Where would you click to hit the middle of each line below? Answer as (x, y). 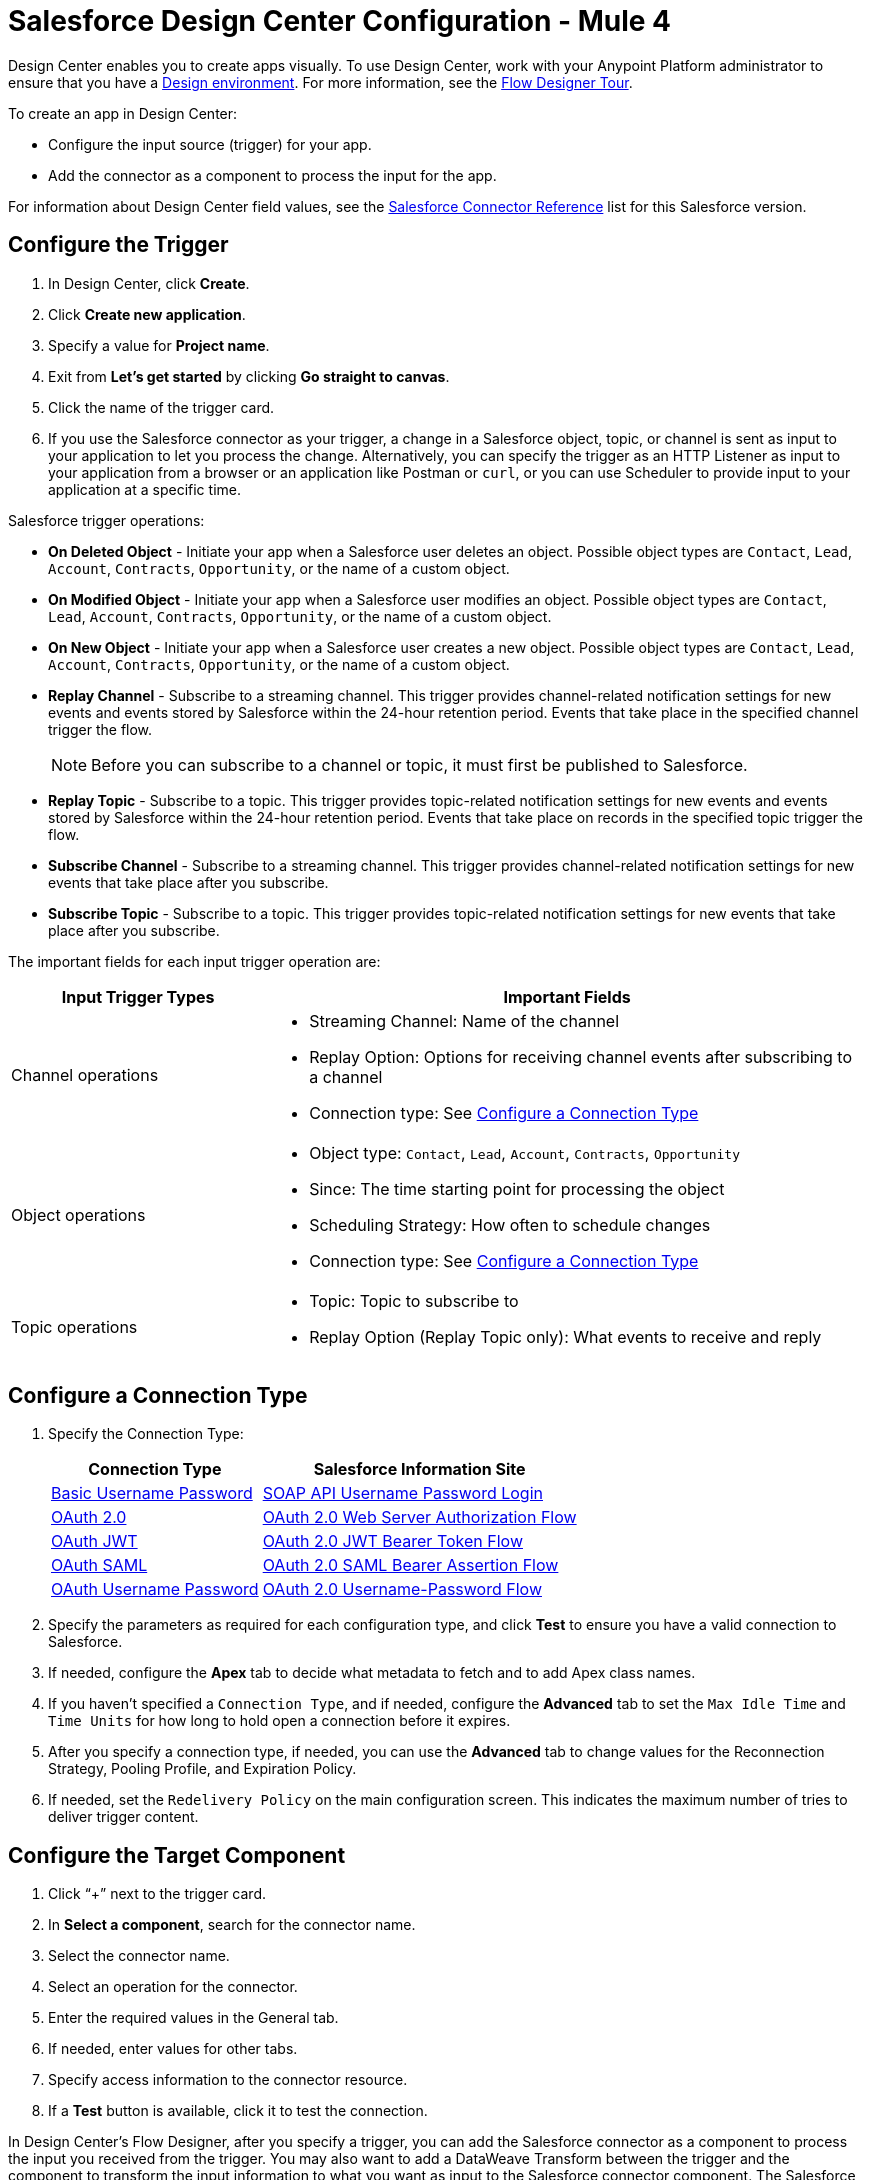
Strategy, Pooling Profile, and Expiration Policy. (202, 1769)
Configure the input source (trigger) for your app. (210, 144)
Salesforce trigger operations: (106, 520)
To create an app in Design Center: (123, 113)
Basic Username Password (152, 1493)
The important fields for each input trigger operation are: (194, 961)
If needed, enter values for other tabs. (173, 2049)
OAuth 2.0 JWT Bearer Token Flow (392, 1541)
